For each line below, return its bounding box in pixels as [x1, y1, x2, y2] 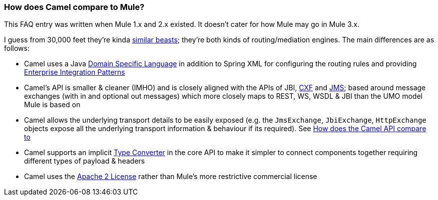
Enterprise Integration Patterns [24, 68, 125, 77]
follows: [4, 44, 30, 53]
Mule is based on [24, 100, 81, 109]
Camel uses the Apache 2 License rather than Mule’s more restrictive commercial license [24, 172, 317, 181]
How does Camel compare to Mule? [4, 2, 145, 12]
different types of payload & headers [24, 157, 145, 166]
